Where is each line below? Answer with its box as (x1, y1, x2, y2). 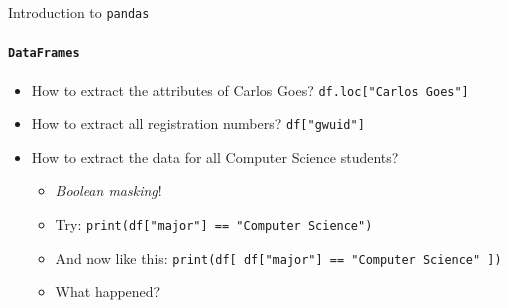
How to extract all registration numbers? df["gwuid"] (31, 113, 365, 134)
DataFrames (8, 46, 80, 61)
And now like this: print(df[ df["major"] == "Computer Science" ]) (55, 247, 502, 268)
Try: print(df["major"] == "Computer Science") (55, 214, 373, 235)
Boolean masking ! (55, 180, 162, 201)
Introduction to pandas (8, 2, 150, 22)
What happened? (55, 281, 161, 302)
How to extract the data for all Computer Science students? (31, 146, 399, 167)
